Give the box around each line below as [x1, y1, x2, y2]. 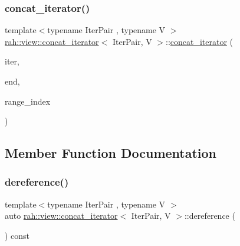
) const [5, 229, 30, 241]
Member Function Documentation [5, 144, 217, 162]
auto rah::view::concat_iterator [5, 209, 118, 222]
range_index [5, 95, 51, 107]
